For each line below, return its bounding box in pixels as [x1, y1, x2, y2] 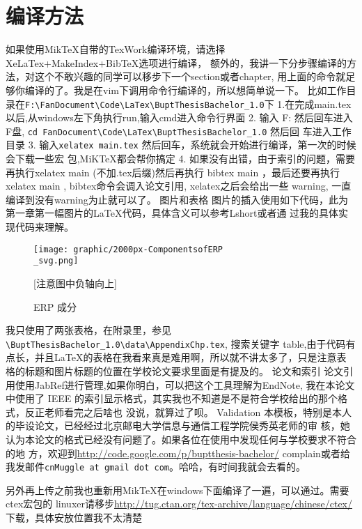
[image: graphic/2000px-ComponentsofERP [33, 244, 223, 254]
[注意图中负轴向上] [33, 275, 117, 290]
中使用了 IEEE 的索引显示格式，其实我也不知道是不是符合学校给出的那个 [6, 391, 338, 406]
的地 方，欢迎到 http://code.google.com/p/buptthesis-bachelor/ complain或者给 [6, 445, 350, 460]
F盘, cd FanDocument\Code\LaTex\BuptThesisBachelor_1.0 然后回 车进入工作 [6, 123, 352, 138]
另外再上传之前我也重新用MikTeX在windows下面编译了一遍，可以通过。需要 [6, 482, 349, 497]
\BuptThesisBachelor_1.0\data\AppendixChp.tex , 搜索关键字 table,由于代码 [6, 336, 346, 351]
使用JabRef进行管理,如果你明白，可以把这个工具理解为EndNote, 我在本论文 [15, 377, 355, 392]
